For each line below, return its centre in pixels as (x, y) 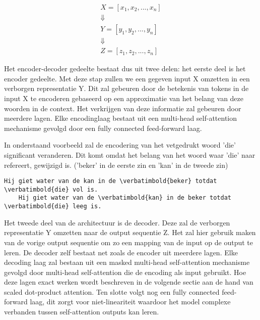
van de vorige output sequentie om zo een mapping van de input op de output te (129, 242)
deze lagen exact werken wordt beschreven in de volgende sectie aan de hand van (129, 282)
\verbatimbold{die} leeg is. (53, 207)
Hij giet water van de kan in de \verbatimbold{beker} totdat (111, 181)
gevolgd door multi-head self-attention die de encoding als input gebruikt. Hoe (125, 272)
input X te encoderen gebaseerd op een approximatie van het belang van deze (124, 98)
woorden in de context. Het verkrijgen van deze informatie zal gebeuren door (123, 108)
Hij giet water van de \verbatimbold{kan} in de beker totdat (125, 198)
